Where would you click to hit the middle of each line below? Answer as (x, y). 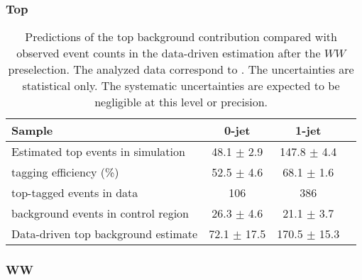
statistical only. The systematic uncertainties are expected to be (181, 86)
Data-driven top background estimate (105, 234)
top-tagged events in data (75, 193)
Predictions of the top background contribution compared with (181, 37)
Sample (32, 130)
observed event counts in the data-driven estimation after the (169, 53)
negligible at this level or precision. (181, 102)
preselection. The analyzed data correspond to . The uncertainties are (181, 69)
